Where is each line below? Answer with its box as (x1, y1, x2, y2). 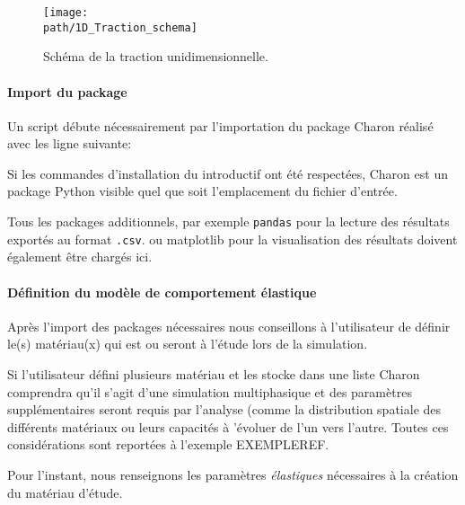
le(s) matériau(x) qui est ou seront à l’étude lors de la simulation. (7, 334, 368, 353)
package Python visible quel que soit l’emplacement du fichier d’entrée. (7, 182, 398, 200)
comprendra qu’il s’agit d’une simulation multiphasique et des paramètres (7, 382, 412, 401)
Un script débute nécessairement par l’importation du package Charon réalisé (7, 116, 434, 135)
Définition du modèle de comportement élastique (7, 282, 317, 301)
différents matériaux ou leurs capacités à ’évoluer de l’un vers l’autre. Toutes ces (7, 417, 449, 436)
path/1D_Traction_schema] (43, 21, 197, 34)
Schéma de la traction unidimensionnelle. (43, 47, 268, 66)
